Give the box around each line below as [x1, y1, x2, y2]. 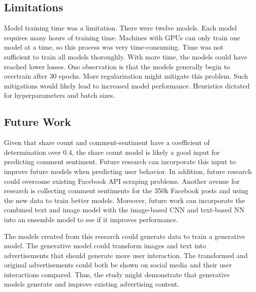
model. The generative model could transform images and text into [4, 240, 206, 251]
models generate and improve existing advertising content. [4, 279, 180, 289]
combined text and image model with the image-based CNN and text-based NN [4, 204, 245, 215]
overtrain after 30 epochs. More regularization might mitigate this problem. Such [4, 71, 248, 81]
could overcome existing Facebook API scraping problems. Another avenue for [4, 175, 240, 186]
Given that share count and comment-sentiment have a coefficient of [4, 137, 210, 147]
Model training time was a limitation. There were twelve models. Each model [4, 23, 237, 33]
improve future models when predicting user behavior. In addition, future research [4, 166, 252, 176]
